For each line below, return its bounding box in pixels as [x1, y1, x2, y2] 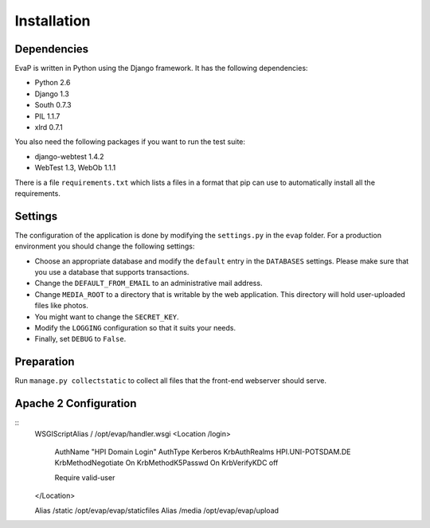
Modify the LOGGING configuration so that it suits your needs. [34, 323, 236, 332]
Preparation [14, 355, 75, 369]
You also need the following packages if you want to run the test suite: [14, 137, 246, 147]
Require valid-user [54, 472, 115, 482]
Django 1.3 [34, 88, 69, 99]
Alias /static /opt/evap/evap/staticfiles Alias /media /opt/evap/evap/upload [34, 506, 279, 515]
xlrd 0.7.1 [34, 123, 63, 132]
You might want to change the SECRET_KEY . [34, 311, 179, 322]
